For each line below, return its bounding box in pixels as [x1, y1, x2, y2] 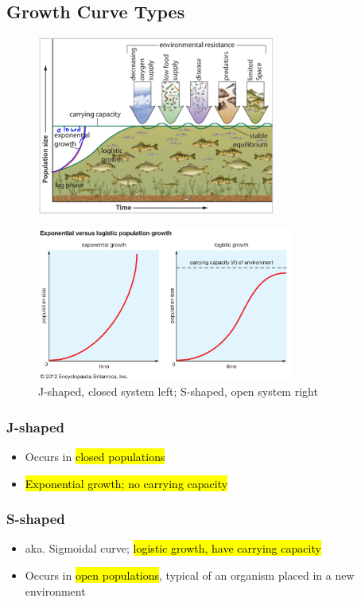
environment [25, 582, 86, 599]
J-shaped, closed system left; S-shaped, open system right [38, 383, 318, 400]
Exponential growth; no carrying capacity [25, 475, 228, 491]
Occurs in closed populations [25, 448, 165, 465]
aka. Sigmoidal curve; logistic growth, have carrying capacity [25, 540, 321, 557]
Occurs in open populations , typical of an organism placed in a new [25, 567, 355, 584]
